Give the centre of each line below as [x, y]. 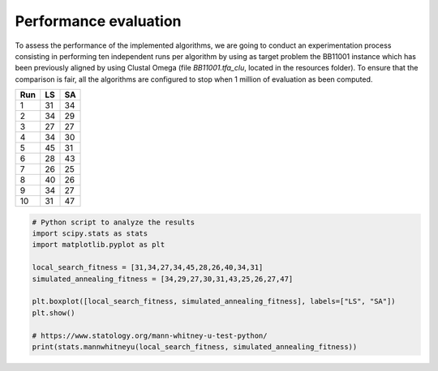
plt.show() [54, 313]
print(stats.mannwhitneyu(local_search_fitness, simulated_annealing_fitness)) [195, 347]
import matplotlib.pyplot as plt [99, 245]
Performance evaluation [98, 21]
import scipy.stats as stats [90, 234]
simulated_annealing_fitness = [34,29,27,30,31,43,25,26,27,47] [163, 279]
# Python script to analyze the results [113, 222]
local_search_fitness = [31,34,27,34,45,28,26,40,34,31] [148, 268]
